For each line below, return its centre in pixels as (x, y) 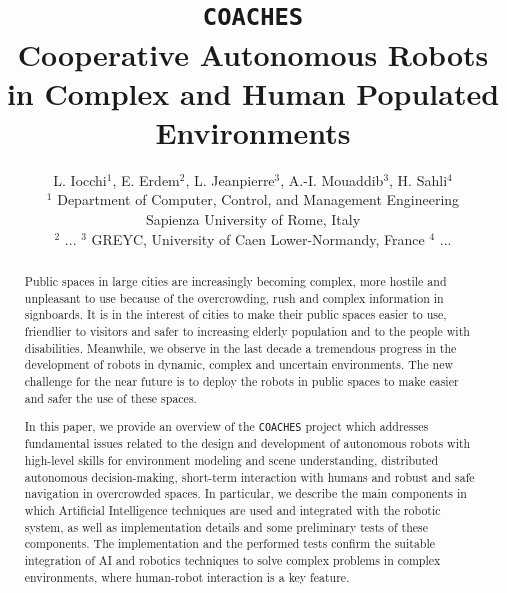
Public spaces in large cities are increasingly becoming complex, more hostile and (235, 280)
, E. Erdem (146, 179)
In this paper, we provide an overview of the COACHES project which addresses (226, 426)
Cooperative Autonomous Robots (253, 53)
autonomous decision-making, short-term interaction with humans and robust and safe (249, 476)
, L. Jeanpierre (230, 179)
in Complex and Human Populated (253, 92)
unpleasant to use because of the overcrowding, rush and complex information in (234, 297)
